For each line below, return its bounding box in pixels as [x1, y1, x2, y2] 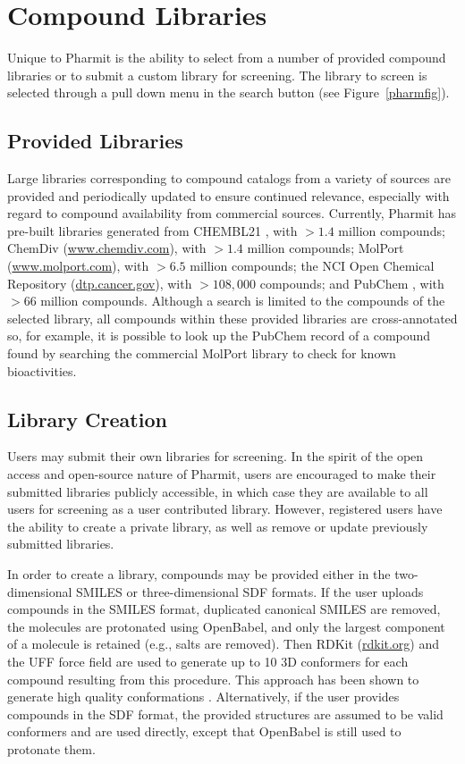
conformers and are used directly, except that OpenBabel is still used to [7, 722, 402, 741]
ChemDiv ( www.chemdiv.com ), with [7, 239, 207, 257]
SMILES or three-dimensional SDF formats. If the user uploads [76, 582, 424, 600]
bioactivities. [7, 361, 77, 380]
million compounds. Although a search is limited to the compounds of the [40, 291, 445, 310]
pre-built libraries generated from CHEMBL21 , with [7, 221, 298, 239]
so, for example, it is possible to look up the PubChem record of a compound [7, 326, 431, 345]
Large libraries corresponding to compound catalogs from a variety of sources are [7, 169, 451, 188]
